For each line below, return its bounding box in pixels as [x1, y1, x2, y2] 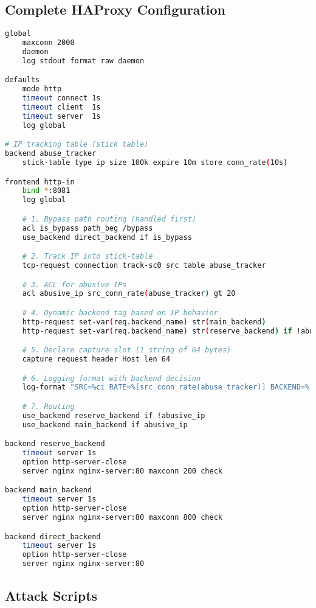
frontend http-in [5, 177, 75, 186]
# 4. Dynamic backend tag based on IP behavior [22, 308, 218, 317]
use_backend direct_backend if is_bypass [22, 232, 192, 242]
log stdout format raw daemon [22, 56, 145, 65]
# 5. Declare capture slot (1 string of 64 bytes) [22, 346, 232, 355]
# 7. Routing [22, 402, 75, 411]
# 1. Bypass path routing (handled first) [22, 214, 196, 223]
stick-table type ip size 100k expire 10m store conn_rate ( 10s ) [22, 158, 288, 167]
